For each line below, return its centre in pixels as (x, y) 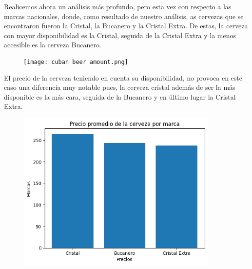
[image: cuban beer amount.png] (76, 62)
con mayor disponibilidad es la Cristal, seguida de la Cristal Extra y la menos (120, 35)
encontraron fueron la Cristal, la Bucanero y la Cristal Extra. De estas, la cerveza (126, 26)
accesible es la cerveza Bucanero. (53, 45)
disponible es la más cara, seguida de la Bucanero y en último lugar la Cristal (120, 96)
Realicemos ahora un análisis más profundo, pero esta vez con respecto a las (118, 6)
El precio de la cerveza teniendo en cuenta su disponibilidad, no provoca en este (123, 77)
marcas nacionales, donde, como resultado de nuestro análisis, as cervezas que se (124, 16)
